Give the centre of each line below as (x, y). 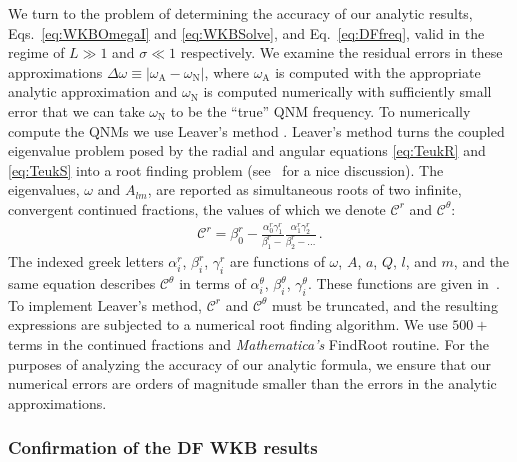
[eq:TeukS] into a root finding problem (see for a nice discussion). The (226, 169)
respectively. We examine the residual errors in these (341, 52)
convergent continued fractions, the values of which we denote (197, 208)
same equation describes (82, 283)
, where (226, 71)
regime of (36, 52)
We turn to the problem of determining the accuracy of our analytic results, (240, 13)
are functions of (277, 261)
